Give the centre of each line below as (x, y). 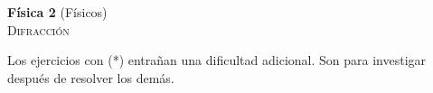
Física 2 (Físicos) (57, 12)
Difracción (38, 29)
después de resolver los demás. (91, 77)
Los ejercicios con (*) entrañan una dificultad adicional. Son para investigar (217, 60)
